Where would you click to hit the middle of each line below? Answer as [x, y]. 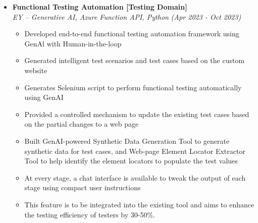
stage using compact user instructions [83, 187]
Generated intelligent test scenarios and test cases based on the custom [135, 60]
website [36, 70]
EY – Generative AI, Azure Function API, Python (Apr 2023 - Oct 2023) [127, 16]
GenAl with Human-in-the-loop [73, 43]
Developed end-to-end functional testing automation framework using [132, 34]
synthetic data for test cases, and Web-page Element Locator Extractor [135, 151]
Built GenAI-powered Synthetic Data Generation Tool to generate [127, 141]
